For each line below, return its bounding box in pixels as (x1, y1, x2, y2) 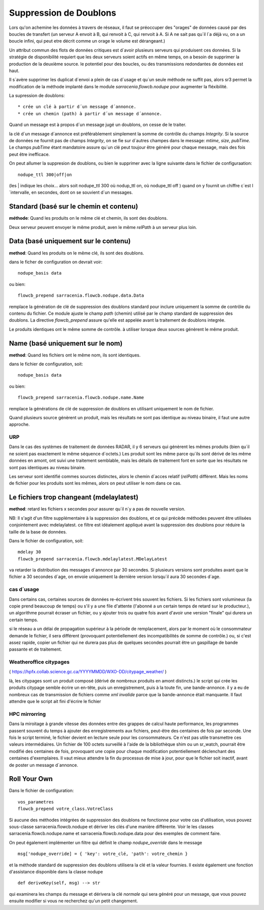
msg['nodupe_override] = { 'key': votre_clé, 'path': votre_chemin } (18, 851, 188, 857)
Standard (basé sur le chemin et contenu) (9, 202, 138, 211)
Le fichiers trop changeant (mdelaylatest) (9, 493, 139, 502)
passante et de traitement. (9, 646, 62, 652)
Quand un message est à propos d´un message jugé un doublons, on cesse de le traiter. (9, 122, 187, 127)
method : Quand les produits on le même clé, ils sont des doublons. (9, 250, 144, 256)
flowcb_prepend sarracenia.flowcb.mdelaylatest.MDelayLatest (18, 556, 167, 561)
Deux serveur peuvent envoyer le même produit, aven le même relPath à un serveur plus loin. (9, 224, 198, 230)
